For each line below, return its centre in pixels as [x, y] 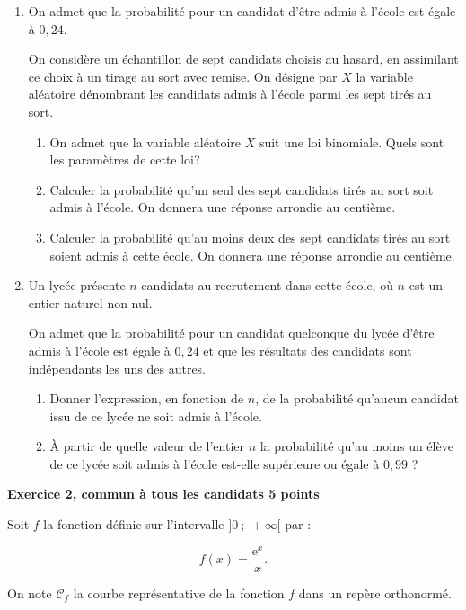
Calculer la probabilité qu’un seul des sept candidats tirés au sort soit [242, 189]
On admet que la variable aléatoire [145, 141]
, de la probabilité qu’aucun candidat [357, 398]
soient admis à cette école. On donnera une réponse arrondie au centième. [252, 255]
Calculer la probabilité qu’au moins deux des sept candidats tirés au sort [250, 237]
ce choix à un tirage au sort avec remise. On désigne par [183, 76]
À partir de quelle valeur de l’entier [147, 446]
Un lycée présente [77, 285]
